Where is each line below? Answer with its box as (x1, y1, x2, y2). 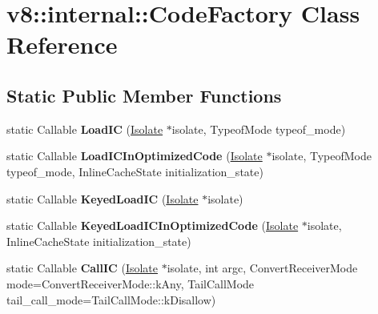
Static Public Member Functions (6, 83, 282, 107)
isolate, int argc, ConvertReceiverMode (167, 260, 358, 276)
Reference (6, 28, 118, 61)
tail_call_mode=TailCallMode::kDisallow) (6, 291, 216, 308)
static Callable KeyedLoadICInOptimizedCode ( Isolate (6, 217, 299, 234)
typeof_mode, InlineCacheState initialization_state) (6, 163, 263, 179)
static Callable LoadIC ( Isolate (6, 120, 163, 137)
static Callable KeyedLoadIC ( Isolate (6, 190, 199, 207)
